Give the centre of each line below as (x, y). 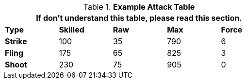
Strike (16, 41)
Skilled (72, 30)
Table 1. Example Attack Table (139, 7)
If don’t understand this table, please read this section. (139, 18)
